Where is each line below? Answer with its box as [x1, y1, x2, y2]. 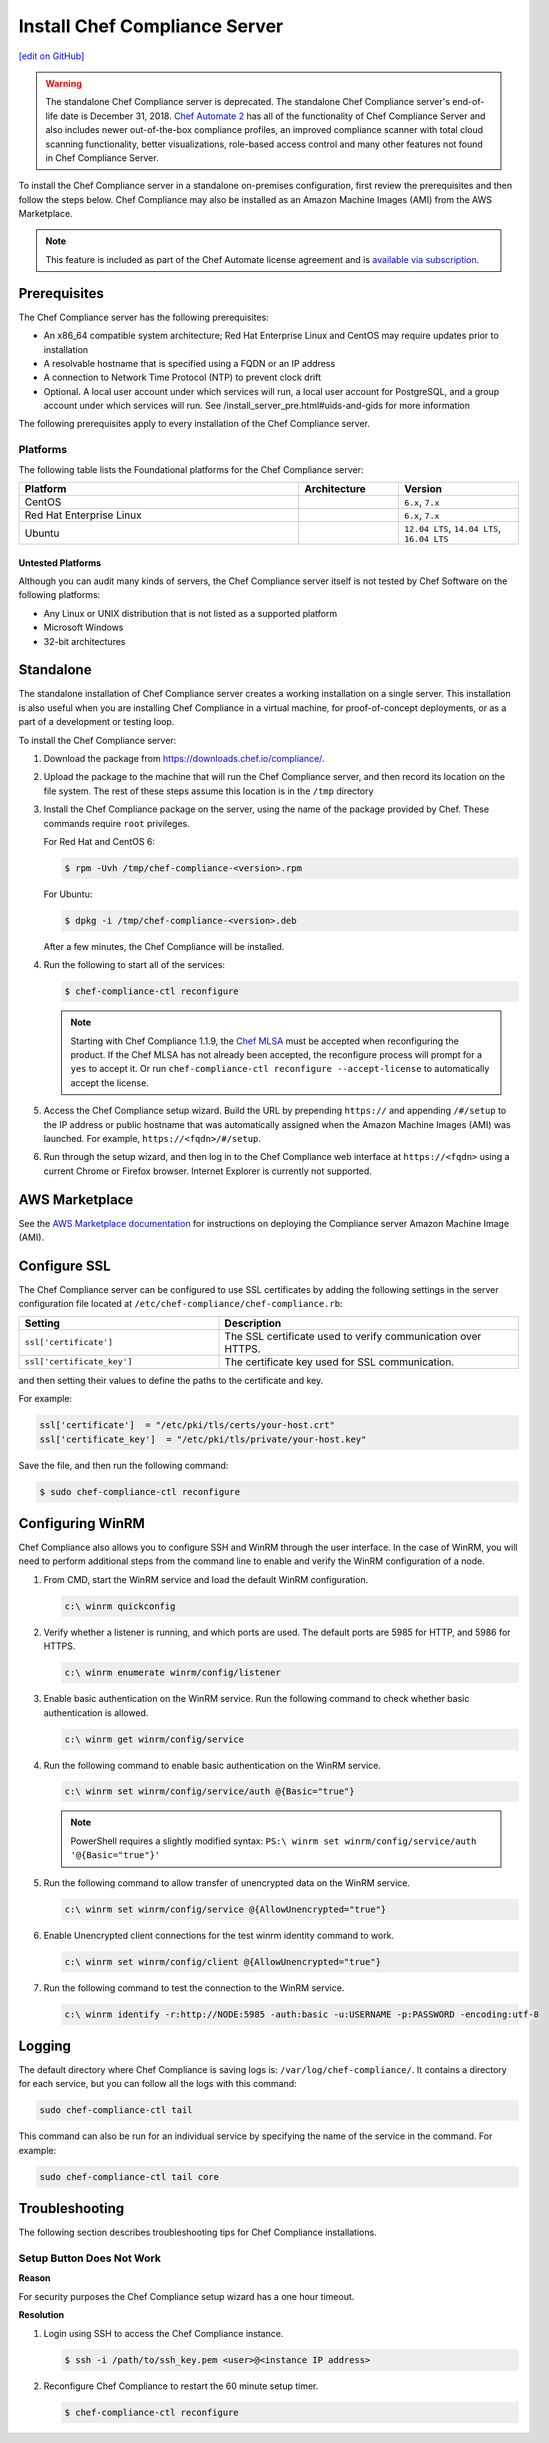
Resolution [18, 2309, 65, 2321]
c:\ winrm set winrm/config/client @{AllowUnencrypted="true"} [64, 1956, 382, 1967]
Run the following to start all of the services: [43, 959, 225, 971]
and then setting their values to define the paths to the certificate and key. [18, 1374, 324, 1386]
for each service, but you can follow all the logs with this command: [18, 2078, 297, 2090]
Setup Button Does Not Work [18, 2251, 162, 2265]
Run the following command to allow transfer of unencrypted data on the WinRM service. [43, 1876, 410, 1889]
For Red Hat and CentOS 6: [43, 836, 155, 847]
